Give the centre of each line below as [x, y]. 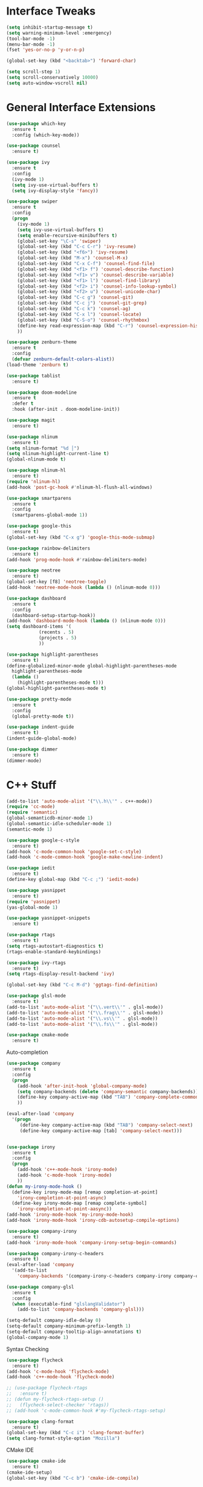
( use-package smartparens [39, 498]
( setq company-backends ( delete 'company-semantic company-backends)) [108, 1091]
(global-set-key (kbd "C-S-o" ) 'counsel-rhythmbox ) [83, 320]
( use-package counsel [34, 146]
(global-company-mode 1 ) [37, 1337]
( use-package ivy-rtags [36, 963]
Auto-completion [27, 1052]
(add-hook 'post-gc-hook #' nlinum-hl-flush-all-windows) [79, 487]
